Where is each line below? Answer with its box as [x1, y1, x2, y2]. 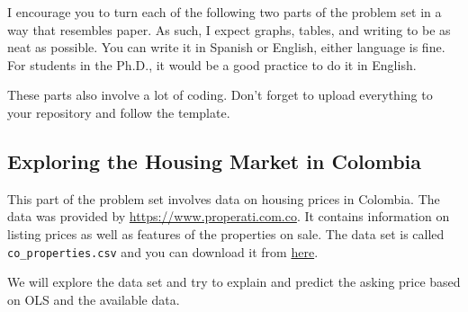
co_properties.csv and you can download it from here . [7, 242, 319, 261]
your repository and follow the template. [7, 103, 230, 121]
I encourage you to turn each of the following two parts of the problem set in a [7, 3, 442, 21]
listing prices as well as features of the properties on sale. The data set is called [7, 224, 445, 243]
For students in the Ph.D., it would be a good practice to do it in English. [7, 55, 417, 74]
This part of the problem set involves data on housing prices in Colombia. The [7, 189, 440, 208]
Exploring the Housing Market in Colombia [7, 147, 422, 174]
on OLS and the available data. [7, 290, 180, 308]
